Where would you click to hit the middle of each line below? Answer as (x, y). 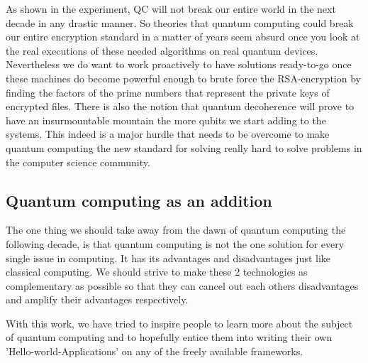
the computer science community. (78, 162)
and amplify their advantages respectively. (97, 299)
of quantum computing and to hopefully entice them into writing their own (169, 337)
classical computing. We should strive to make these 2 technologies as (157, 272)
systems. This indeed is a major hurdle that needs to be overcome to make (168, 134)
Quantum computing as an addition (139, 200)
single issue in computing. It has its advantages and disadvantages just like (168, 258)
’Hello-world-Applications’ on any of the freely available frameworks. (155, 351)
